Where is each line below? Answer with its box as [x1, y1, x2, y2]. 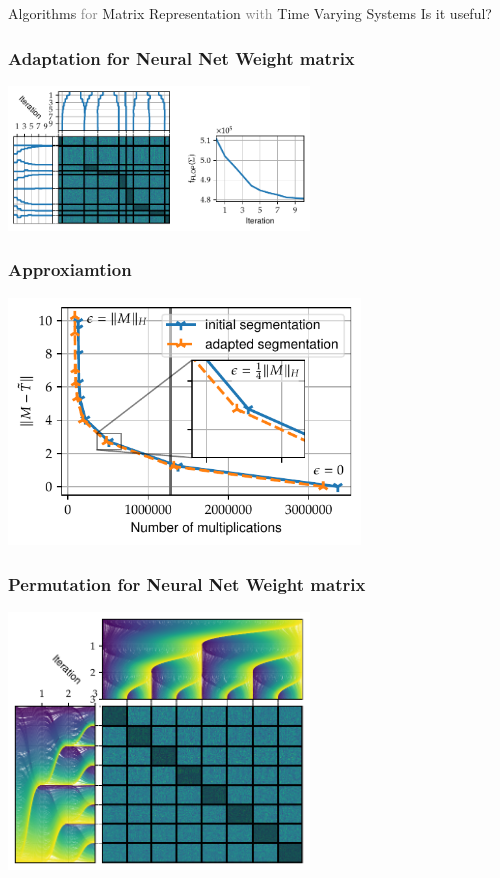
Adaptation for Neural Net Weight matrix [8, 45, 355, 70]
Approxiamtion [8, 257, 132, 282]
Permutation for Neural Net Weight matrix [8, 571, 366, 596]
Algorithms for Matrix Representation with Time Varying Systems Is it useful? [8, 3, 492, 23]
